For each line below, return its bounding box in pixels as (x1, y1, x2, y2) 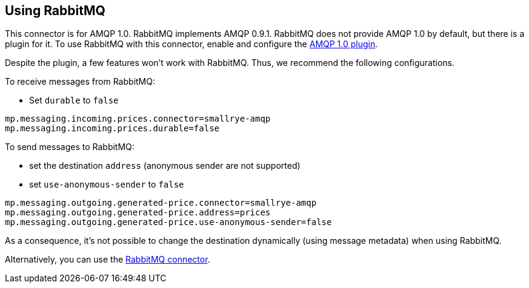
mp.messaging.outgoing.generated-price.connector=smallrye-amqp (5, 198, 317, 208)
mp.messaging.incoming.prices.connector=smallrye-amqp (5, 114, 271, 124)
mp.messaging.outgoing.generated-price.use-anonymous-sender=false (5, 217, 332, 227)
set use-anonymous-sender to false (29, 179, 184, 190)
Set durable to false (29, 95, 119, 106)
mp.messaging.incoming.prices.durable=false (5, 123, 220, 134)
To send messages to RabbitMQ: (5, 142, 135, 152)
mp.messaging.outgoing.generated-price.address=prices (5, 208, 271, 218)
